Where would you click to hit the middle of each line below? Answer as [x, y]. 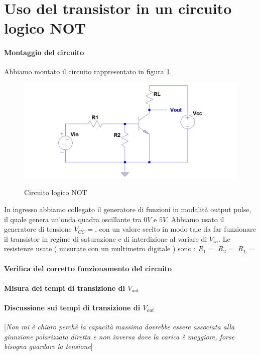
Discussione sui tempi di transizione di [72, 307]
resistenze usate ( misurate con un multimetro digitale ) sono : [100, 248]
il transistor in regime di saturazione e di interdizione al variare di [106, 238]
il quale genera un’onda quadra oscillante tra [73, 219]
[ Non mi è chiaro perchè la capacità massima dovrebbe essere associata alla [119, 327]
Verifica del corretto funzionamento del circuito [88, 268]
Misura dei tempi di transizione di [64, 288]
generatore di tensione [38, 229]
